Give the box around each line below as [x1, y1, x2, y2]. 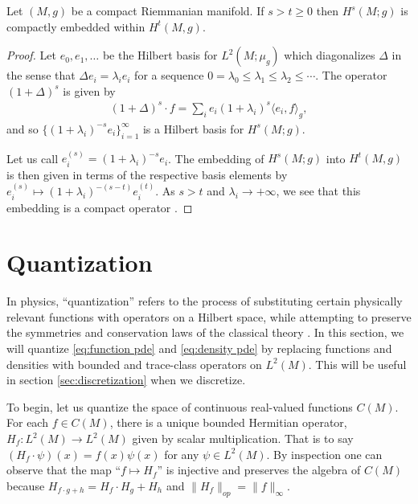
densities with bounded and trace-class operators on [6, 355, 262, 372]
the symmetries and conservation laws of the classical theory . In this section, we [6, 324, 404, 341]
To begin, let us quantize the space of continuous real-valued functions [6, 398, 353, 415]
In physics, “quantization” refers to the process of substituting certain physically [6, 293, 403, 309]
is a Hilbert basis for [142, 120, 244, 137]
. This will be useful [308, 355, 407, 372]
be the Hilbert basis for [102, 47, 218, 64]
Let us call [6, 150, 59, 166]
